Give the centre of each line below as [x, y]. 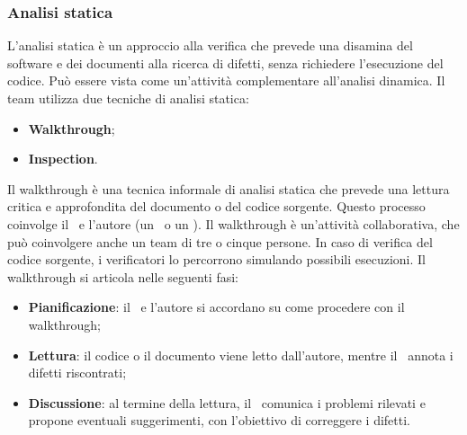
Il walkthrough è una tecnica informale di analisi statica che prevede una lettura [229, 188]
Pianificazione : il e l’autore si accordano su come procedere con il [216, 307]
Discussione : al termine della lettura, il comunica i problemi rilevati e [227, 402]
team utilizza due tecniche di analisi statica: [128, 98]
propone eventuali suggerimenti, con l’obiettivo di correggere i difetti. [219, 420]
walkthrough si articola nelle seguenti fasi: [123, 276]
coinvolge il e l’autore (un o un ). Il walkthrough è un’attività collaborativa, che [233, 223]
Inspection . [63, 159]
